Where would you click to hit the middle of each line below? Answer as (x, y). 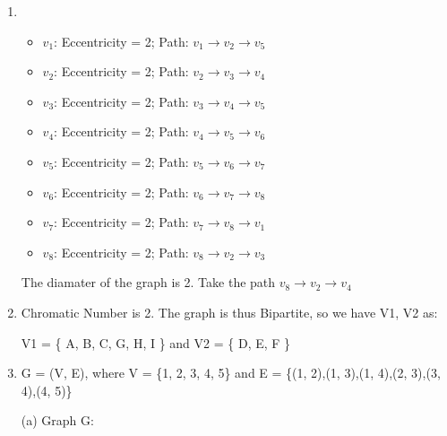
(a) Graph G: (57, 420)
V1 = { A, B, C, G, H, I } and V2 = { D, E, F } (156, 342)
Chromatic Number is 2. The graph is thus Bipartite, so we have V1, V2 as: (229, 312)
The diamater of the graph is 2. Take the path (148, 282)
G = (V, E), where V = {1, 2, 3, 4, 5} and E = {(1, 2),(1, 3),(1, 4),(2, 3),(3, (231, 373)
